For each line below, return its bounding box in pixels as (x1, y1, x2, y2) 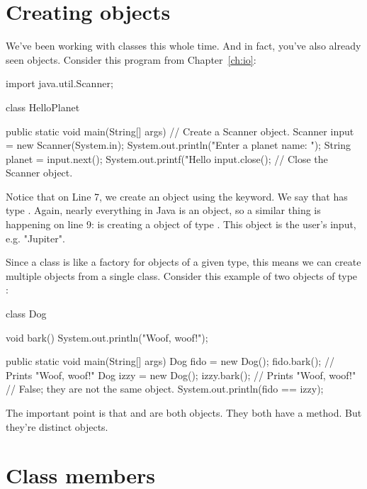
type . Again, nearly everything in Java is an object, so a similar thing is (6, 203, 321, 218)
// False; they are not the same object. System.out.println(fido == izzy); (6, 381, 324, 396)
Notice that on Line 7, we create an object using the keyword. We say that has (6, 189, 348, 203)
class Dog (6, 306, 47, 321)
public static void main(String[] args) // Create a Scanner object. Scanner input (6, 123, 354, 138)
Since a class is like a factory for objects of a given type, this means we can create (6, 254, 361, 269)
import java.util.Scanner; (6, 76, 113, 91)
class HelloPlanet (6, 99, 80, 114)
